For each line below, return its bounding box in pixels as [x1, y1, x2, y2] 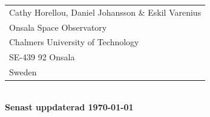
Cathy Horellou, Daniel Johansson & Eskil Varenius [9, 5, 202, 18]
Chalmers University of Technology [9, 36, 139, 48]
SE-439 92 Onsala [9, 51, 75, 63]
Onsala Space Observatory [9, 21, 107, 33]
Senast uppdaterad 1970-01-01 [5, 100, 134, 113]
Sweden [9, 66, 37, 78]
